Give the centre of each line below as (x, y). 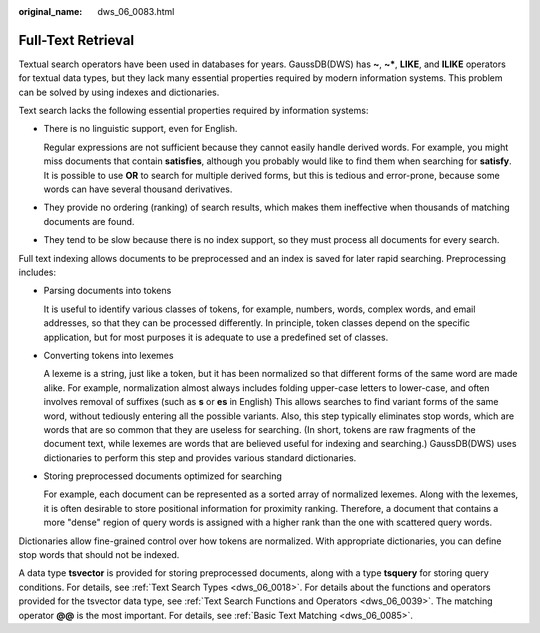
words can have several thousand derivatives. (138, 189)
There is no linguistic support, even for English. (140, 129)
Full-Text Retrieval (76, 40)
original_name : (50, 11)
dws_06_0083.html (136, 11)
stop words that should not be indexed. (99, 555)
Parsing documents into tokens (107, 291)
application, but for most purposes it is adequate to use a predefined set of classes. (216, 337)
